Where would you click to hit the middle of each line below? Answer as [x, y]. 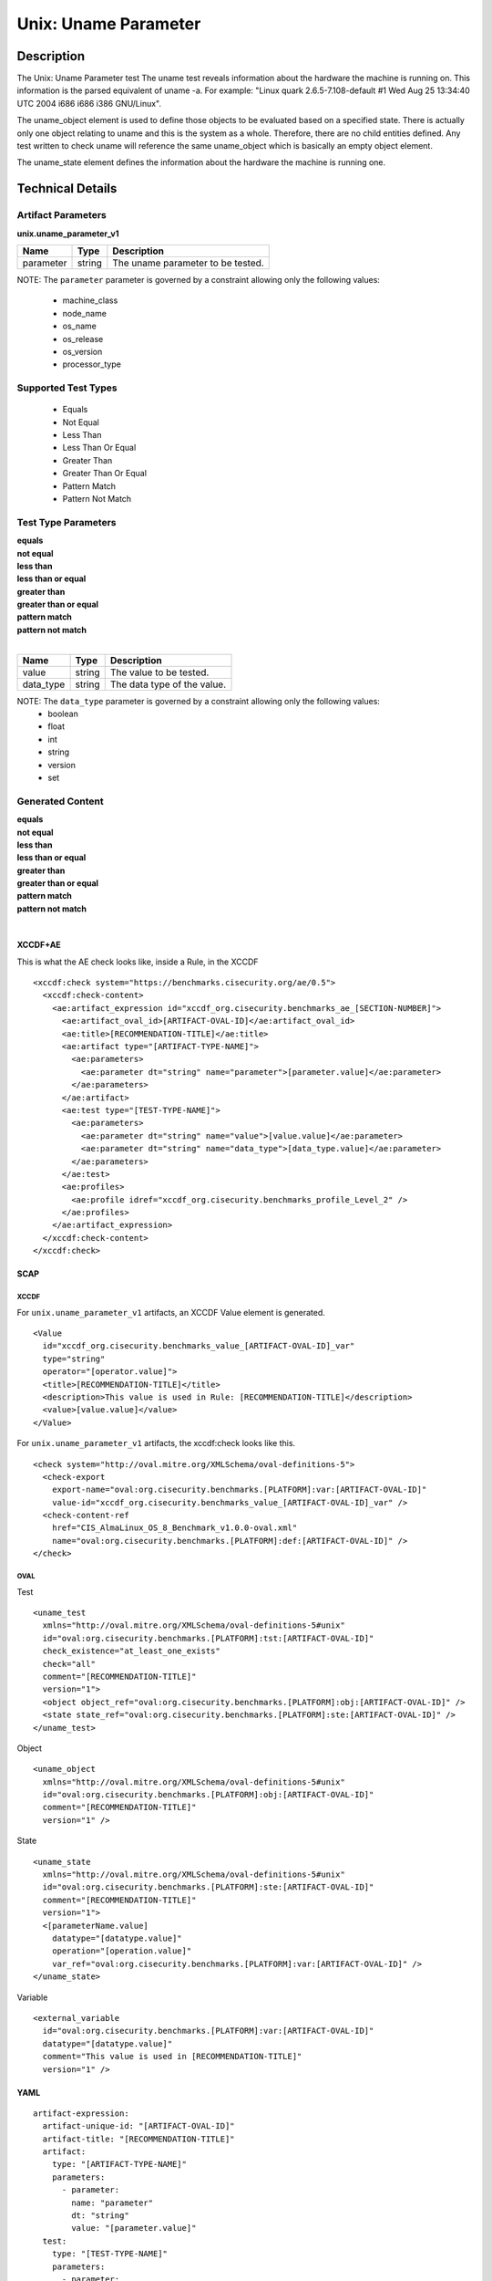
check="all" [69, 1664]
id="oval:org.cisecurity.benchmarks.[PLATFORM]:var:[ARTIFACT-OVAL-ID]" [208, 2031]
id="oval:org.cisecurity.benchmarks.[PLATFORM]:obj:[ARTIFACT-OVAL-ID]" [208, 1795]
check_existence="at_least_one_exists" [131, 1651]
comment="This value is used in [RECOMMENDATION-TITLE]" [172, 2057]
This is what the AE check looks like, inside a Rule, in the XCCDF [138, 962]
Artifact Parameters [61, 215]
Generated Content [60, 801]
